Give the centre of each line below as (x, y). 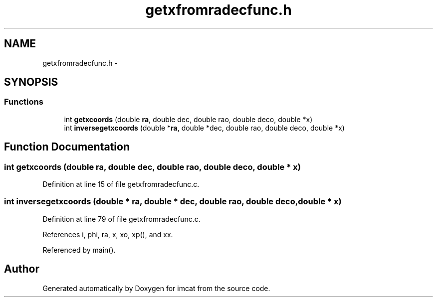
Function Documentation (67, 147)
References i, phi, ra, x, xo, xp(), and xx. (108, 234)
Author (22, 269)
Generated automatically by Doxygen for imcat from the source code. (156, 288)
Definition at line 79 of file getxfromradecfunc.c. (121, 219)
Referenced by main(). (79, 250)
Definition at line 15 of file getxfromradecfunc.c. (121, 184)
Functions (24, 102)
